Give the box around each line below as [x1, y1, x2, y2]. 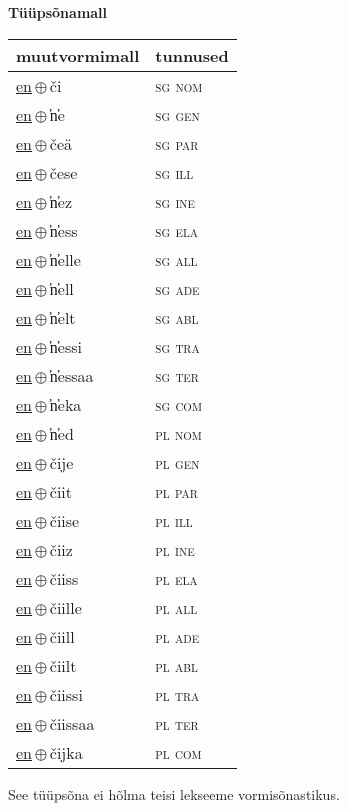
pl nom [155, 421, 202, 445]
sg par [155, 131, 199, 155]
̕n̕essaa [47, 363, 94, 387]
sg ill [155, 160, 194, 184]
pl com [155, 740, 202, 764]
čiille [49, 595, 82, 619]
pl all [155, 595, 198, 619]
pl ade [155, 624, 200, 648]
